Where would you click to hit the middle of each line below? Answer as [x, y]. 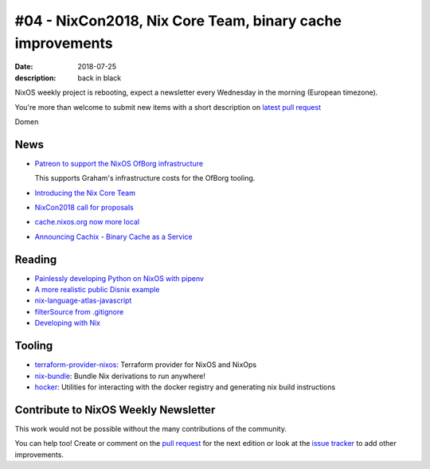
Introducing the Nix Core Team [85, 193]
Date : [24, 67]
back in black [100, 78]
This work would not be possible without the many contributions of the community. [150, 428]
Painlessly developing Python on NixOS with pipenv [119, 278]
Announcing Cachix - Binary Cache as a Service [113, 236]
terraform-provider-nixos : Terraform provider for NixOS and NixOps [146, 365]
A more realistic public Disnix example [97, 290]
